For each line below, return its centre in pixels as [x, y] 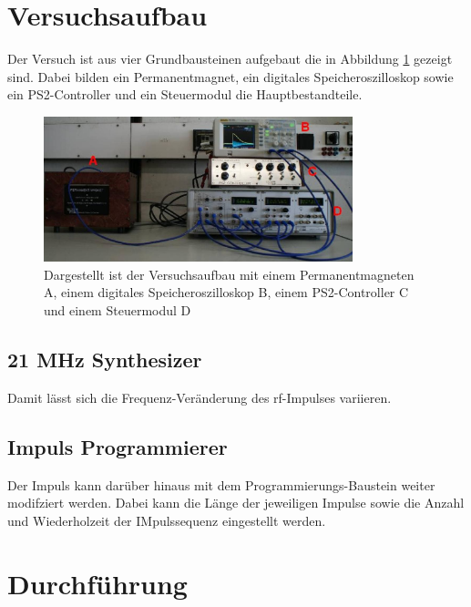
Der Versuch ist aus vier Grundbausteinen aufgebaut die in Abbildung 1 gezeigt [230, 59]
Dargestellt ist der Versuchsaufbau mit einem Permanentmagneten [229, 274]
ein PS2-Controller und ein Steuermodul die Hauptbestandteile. [185, 94]
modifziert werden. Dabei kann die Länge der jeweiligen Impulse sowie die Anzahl [236, 503]
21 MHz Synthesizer [105, 359]
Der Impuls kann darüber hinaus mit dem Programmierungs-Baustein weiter [221, 484]
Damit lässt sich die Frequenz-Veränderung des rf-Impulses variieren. [200, 397]
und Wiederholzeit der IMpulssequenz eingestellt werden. [167, 520]
